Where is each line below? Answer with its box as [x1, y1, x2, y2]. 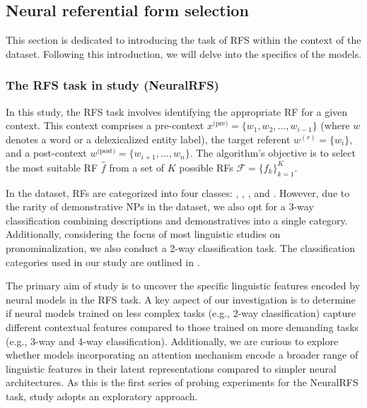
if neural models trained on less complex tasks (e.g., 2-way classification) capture [6, 306, 356, 320]
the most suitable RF [6, 160, 98, 174]
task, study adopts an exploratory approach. [6, 388, 198, 403]
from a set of [109, 160, 165, 174]
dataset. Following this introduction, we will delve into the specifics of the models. [6, 46, 362, 61]
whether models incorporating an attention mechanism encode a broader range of [6, 347, 359, 362]
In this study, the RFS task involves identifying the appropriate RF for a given [6, 104, 348, 119]
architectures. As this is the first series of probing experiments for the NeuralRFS [6, 375, 359, 390]
